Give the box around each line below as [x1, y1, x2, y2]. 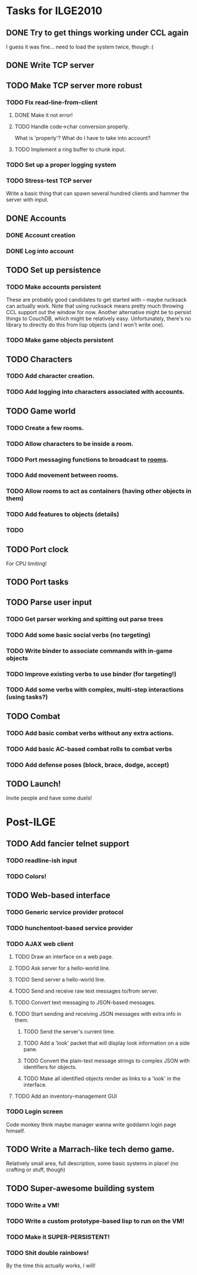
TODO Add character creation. [6, 372, 95, 380]
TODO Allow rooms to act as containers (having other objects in [6, 487, 192, 495]
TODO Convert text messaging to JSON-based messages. [14, 999, 156, 1006]
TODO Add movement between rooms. [6, 471, 119, 480]
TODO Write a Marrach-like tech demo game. [6, 1144, 175, 1155]
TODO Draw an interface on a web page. [14, 953, 113, 960]
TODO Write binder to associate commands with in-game [6, 647, 173, 655]
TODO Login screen [6, 1107, 64, 1116]
